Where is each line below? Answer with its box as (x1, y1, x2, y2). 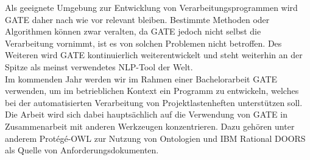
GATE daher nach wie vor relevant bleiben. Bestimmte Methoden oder (5, 13, 270, 25)
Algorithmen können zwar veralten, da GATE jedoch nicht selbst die (5, 25, 261, 38)
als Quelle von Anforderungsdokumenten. (5, 144, 159, 156)
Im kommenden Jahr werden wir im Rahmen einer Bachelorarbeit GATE (5, 72, 278, 85)
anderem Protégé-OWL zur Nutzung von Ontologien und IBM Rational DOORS (5, 132, 306, 144)
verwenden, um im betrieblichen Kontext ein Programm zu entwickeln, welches (5, 84, 299, 97)
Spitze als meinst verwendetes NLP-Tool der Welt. (5, 60, 193, 73)
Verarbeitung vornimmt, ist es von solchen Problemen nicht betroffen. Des (5, 36, 282, 49)
